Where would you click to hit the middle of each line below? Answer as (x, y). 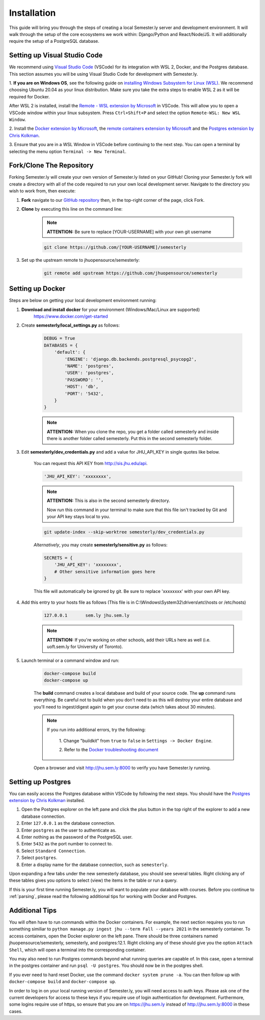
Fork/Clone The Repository (51, 166)
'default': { (70, 352)
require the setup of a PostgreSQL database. (54, 41)
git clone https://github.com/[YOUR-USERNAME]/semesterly (115, 247)
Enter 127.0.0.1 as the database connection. (68, 823)
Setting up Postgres (40, 782)
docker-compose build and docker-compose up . (63, 982)
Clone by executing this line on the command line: (72, 209)
